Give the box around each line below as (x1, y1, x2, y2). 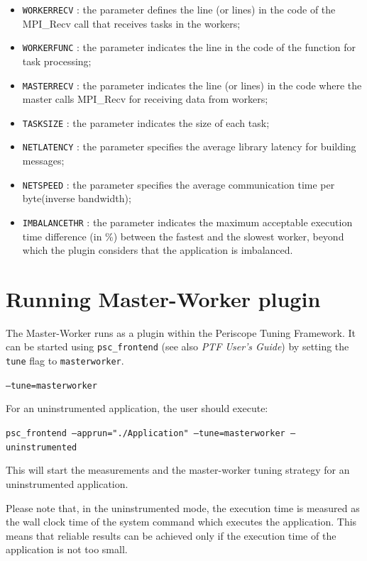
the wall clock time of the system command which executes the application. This (6, 514, 357, 529)
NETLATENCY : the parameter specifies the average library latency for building (22, 139, 356, 154)
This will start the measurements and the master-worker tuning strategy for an (6, 462, 350, 477)
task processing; (22, 53, 92, 68)
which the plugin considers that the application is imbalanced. (22, 243, 293, 257)
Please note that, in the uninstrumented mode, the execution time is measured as (6, 500, 360, 515)
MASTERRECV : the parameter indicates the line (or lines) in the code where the (22, 77, 362, 92)
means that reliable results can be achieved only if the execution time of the (6, 528, 336, 543)
